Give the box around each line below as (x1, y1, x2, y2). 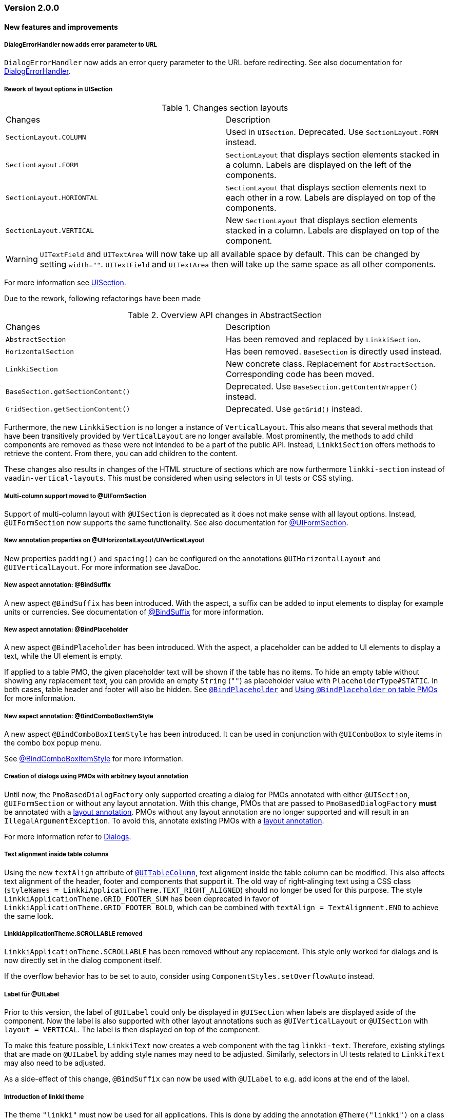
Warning (6, 254, 38, 265)
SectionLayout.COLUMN (6, 133, 86, 141)
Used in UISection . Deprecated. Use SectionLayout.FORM (226, 127, 438, 138)
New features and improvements (4, 22, 118, 31)
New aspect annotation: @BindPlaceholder (4, 625, 129, 633)
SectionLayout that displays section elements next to (226, 182, 426, 193)
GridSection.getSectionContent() (6, 405, 130, 413)
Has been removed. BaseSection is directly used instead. (226, 346, 442, 357)
